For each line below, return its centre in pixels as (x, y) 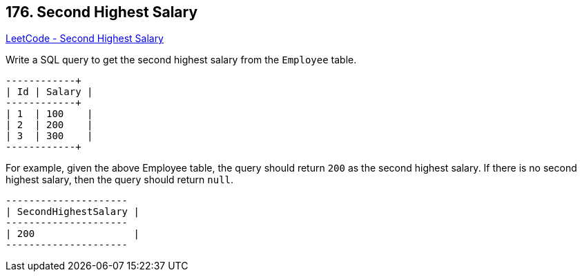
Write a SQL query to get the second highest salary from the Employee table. (181, 60)
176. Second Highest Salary (102, 12)
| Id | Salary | (49, 92)
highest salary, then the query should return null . (120, 180)
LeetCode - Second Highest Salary (85, 39)
